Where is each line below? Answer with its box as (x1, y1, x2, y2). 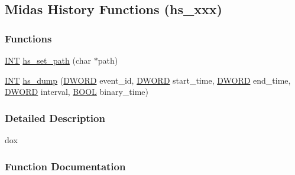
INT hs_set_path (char (5, 54, 92, 66)
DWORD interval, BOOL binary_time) (5, 85, 148, 98)
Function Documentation (5, 159, 126, 173)
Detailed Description (5, 110, 105, 125)
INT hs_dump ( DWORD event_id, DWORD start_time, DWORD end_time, (5, 74, 291, 86)
